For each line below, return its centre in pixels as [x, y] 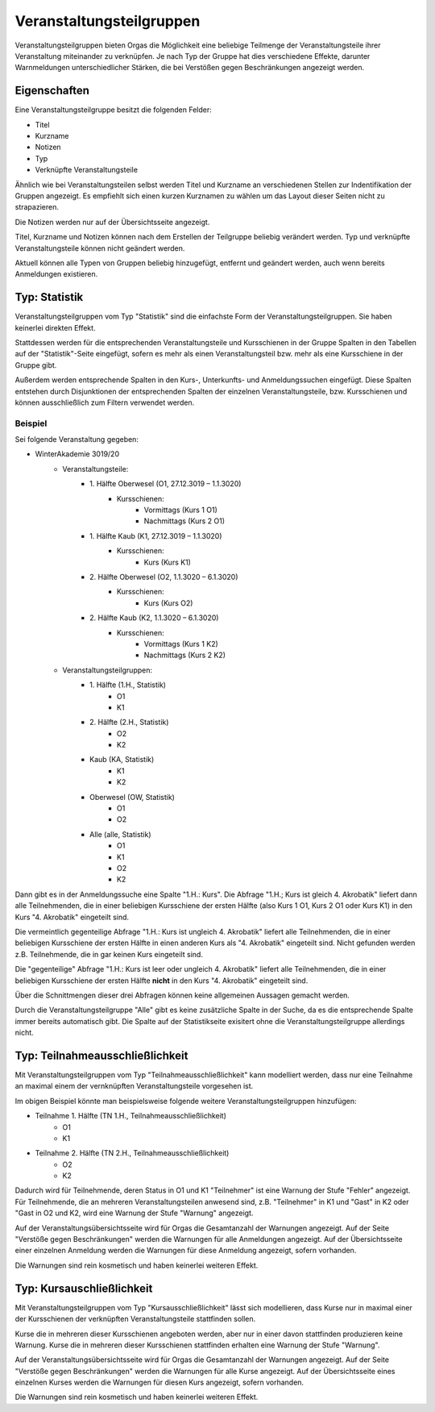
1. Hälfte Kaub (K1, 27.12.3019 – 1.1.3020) [156, 535]
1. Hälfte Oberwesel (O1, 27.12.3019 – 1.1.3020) [166, 484]
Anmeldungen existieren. [56, 274]
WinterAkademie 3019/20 [77, 454]
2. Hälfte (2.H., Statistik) [129, 723]
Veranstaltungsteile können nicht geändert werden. [100, 248]
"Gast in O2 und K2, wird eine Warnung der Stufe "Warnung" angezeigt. [134, 1213]
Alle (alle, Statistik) [121, 834]
